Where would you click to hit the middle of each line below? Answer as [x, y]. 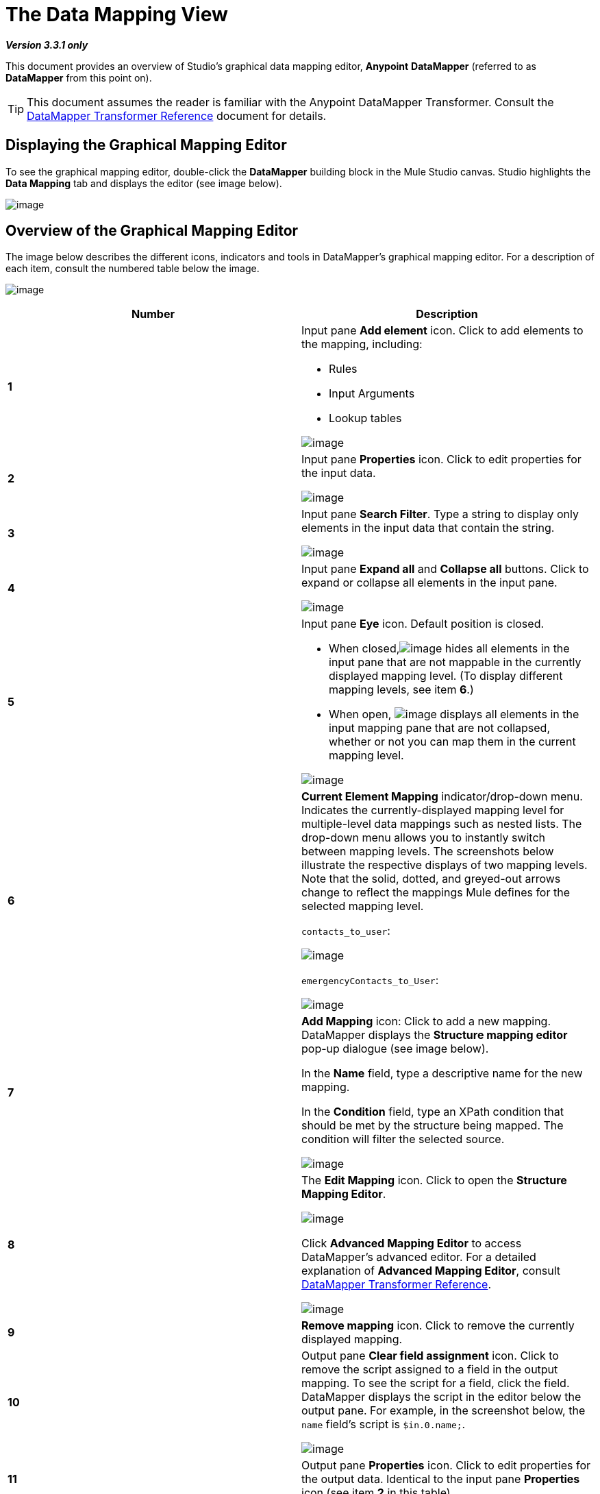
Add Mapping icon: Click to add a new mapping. [426, 1021]
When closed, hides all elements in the [449, 649]
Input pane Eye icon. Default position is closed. [423, 624]
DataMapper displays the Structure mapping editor [435, 1035]
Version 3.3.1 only [47, 45]
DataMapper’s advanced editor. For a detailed [419, 1257]
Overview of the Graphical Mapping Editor [152, 231]
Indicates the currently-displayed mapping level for [433, 810]
